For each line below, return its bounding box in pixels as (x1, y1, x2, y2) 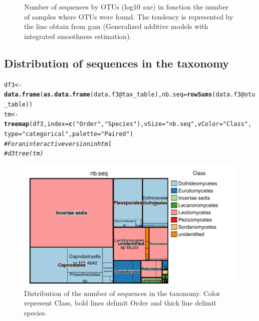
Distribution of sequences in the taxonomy (4, 55, 229, 70)
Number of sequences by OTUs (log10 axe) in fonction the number (24, 1, 229, 11)
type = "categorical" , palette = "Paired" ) (4, 130, 133, 137)
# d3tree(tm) (4, 150, 44, 157)
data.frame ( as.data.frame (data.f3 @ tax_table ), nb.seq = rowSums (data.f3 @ (4, 91, 244, 98)
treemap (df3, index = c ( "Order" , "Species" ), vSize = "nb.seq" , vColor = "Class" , (4, 120, 252, 128)
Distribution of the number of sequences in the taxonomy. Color (24, 287, 220, 298)
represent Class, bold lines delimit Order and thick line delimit (24, 297, 216, 308)
